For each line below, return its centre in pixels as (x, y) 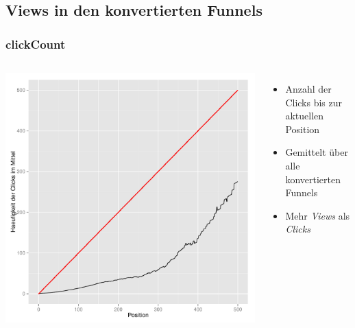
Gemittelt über (317, 152)
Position (303, 129)
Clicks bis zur (314, 102)
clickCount (36, 44)
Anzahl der (308, 89)
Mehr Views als (318, 215)
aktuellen (305, 116)
